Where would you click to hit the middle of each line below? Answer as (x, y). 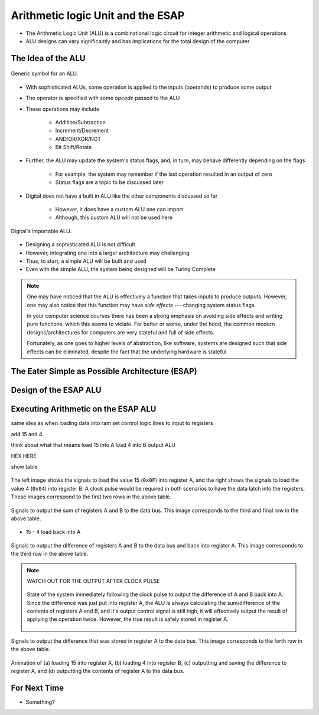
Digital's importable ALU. (41, 231)
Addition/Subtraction (81, 122)
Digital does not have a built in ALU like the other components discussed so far (122, 196)
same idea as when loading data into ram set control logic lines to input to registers (112, 423)
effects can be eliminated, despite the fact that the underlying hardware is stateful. (127, 352)
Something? (40, 702)
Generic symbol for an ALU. (45, 73)
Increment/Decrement (82, 131)
